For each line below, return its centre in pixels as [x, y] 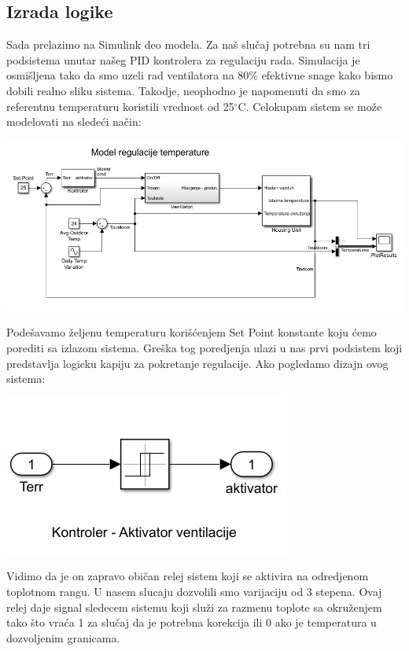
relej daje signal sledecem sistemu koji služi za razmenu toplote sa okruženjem [194, 607]
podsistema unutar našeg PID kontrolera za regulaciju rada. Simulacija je [183, 59]
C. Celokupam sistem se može [310, 106]
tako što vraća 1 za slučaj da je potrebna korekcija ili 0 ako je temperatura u [192, 622]
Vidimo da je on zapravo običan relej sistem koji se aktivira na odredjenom [188, 576]
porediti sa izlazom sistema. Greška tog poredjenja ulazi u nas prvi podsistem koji [204, 348]
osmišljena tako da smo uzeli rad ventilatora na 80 [128, 75]
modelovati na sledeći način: [74, 121]
